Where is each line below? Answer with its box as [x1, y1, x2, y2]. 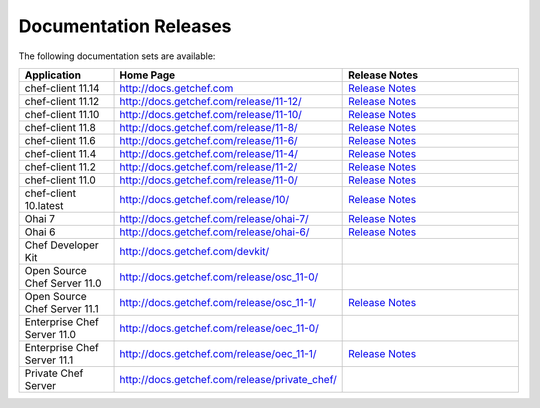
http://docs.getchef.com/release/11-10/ [119, 107, 302, 121]
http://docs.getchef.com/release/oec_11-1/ [119, 346, 317, 360]
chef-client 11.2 [24, 160, 97, 174]
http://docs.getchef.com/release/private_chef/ [119, 372, 337, 386]
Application [24, 68, 82, 82]
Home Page [119, 68, 176, 82]
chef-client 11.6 [24, 133, 97, 147]
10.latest [24, 198, 64, 212]
